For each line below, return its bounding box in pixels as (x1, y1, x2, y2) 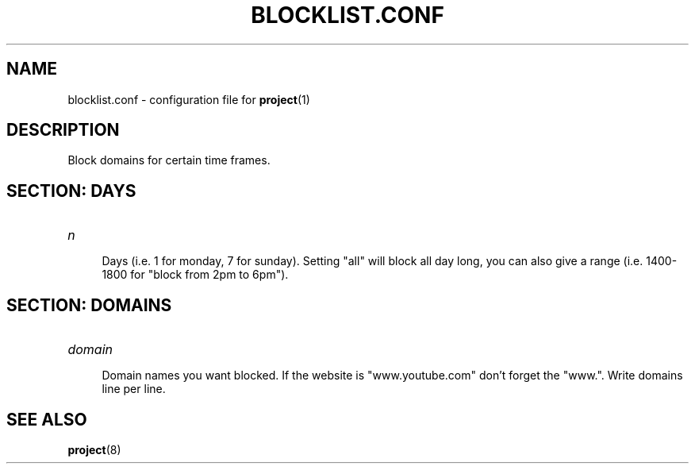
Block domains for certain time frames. (67, 153, 271, 168)
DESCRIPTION (6, 120, 120, 141)
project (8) (67, 442, 121, 457)
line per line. (102, 382, 166, 396)
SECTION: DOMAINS (6, 295, 172, 315)
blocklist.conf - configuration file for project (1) (67, 92, 310, 106)
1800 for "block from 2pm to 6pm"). (102, 268, 289, 282)
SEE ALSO (6, 409, 87, 430)
